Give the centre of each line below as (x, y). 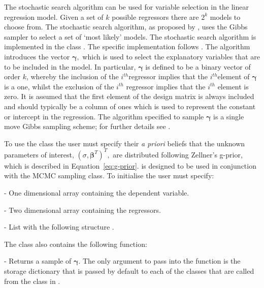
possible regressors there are (155, 17)
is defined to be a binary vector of (198, 66)
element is (233, 86)
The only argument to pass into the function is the (161, 261)
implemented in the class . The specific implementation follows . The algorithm (127, 46)
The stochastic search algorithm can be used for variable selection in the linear (126, 7)
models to (225, 17)
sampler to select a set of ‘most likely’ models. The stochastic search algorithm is (130, 36)
